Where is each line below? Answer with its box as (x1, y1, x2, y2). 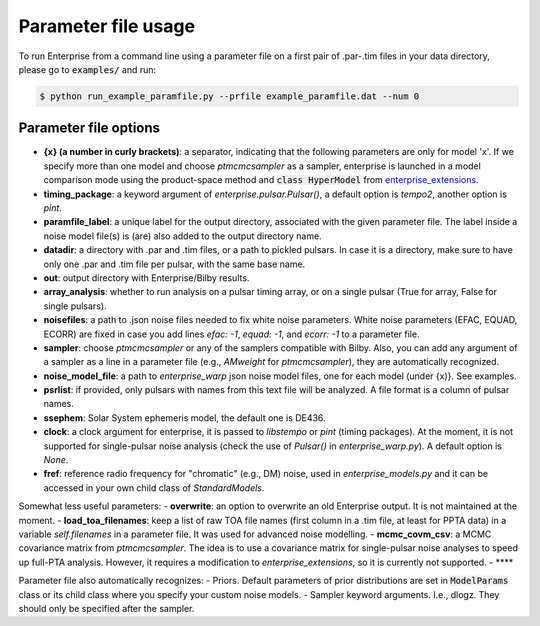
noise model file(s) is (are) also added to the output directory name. (43, 230, 322, 242)
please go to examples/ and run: (18, 63, 157, 75)
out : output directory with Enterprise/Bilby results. (43, 271, 250, 284)
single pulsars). (43, 300, 107, 312)
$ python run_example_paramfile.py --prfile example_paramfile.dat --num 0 (39, 90, 420, 102)
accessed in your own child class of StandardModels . (43, 481, 265, 494)
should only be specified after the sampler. (18, 602, 195, 614)
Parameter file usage (18, 15, 195, 37)
